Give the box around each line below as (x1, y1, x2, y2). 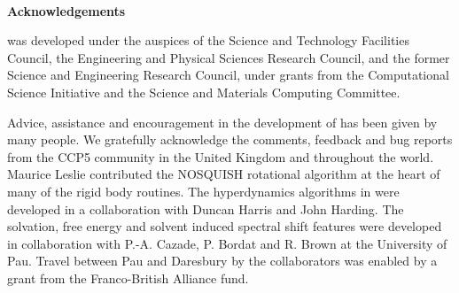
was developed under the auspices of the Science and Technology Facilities (7, 31, 409, 50)
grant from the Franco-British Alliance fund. (7, 268, 249, 287)
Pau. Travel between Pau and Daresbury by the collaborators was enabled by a (7, 251, 438, 270)
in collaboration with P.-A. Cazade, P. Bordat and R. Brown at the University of (7, 234, 447, 252)
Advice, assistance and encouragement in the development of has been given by (7, 112, 438, 131)
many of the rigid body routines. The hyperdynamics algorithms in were (7, 181, 400, 200)
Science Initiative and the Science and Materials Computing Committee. (7, 82, 401, 101)
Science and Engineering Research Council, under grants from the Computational (7, 66, 449, 84)
